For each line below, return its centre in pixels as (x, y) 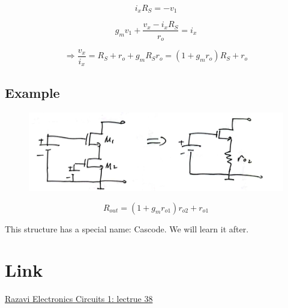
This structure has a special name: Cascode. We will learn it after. (127, 228)
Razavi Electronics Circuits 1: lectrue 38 (79, 299)
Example (32, 92)
